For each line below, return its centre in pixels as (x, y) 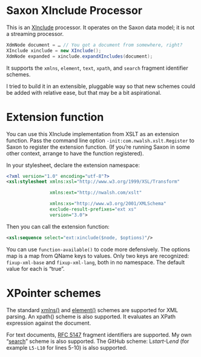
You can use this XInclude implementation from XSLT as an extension (93, 134)
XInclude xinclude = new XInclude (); (54, 50)
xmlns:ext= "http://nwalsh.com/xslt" (96, 193)
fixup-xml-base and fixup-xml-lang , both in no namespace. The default (96, 262)
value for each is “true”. (35, 268)
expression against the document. (49, 323)
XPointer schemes (54, 293)
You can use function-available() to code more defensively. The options (98, 249)
